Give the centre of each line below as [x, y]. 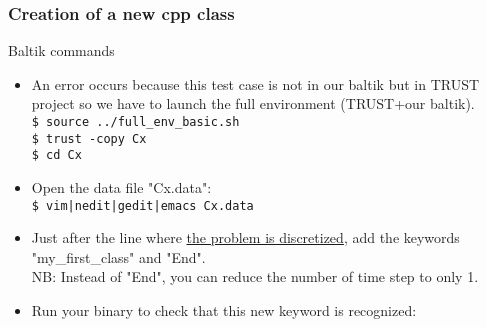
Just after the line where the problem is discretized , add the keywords [245, 237]
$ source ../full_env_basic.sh [135, 122]
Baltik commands [61, 50]
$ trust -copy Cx [89, 138]
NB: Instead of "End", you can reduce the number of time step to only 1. [255, 276]
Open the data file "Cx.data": [121, 186]
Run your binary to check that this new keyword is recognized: [224, 310]
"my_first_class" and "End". [118, 256]
